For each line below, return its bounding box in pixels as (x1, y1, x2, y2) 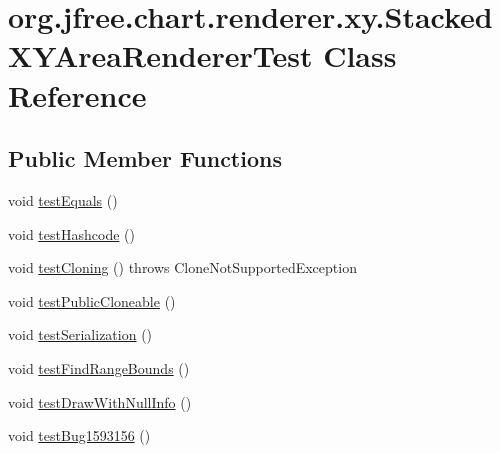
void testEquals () (8, 189, 118, 210)
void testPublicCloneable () (8, 290, 176, 311)
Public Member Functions (8, 143, 282, 174)
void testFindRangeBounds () (8, 357, 190, 378)
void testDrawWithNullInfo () (8, 391, 192, 412)
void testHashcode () (8, 223, 135, 244)
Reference (8, 74, 147, 115)
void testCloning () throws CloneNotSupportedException (8, 257, 357, 278)
